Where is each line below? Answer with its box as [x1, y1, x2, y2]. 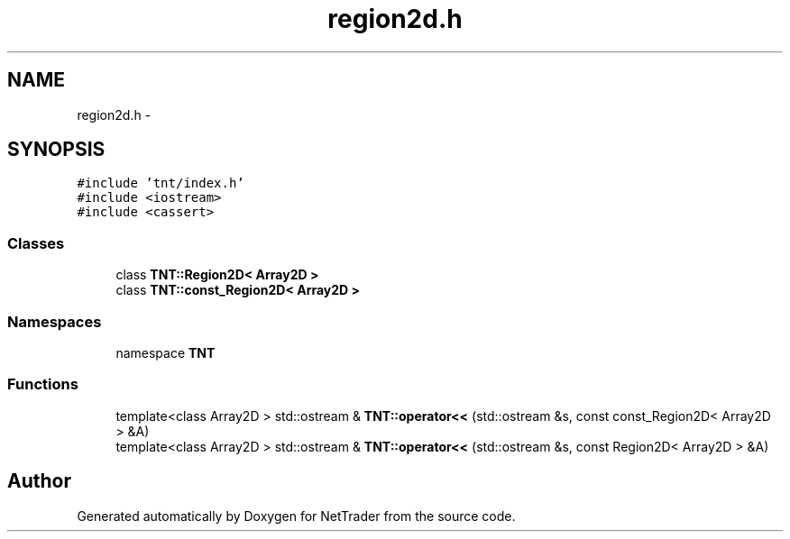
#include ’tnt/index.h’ [77, 176, 244, 191]
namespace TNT [115, 344, 216, 361]
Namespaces [7, 312, 102, 331]
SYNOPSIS [7, 138, 106, 161]
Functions [7, 375, 78, 394]
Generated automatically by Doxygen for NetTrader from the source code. [77, 507, 516, 524]
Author [7, 470, 71, 493]
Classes [7, 233, 65, 252]
